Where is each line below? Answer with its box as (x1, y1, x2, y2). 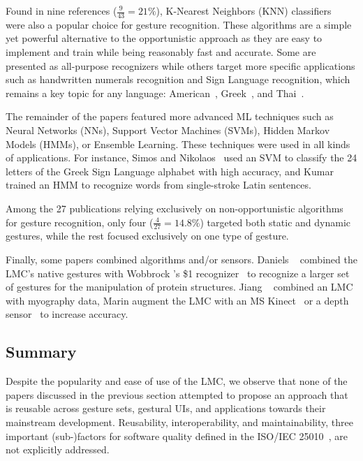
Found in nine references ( (6, 3, 117, 17)
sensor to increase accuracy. (6, 307, 128, 321)
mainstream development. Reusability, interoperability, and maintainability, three (6, 414, 353, 429)
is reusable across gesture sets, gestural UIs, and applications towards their (6, 401, 326, 416)
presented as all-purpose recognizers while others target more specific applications (6, 58, 355, 73)
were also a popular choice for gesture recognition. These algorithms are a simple (6, 17, 352, 31)
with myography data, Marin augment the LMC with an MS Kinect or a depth (6, 293, 349, 307)
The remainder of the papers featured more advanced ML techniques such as (6, 109, 334, 124)
